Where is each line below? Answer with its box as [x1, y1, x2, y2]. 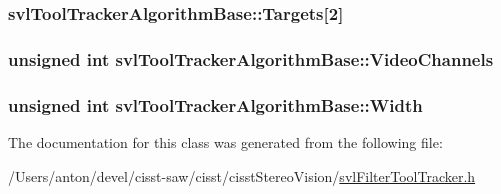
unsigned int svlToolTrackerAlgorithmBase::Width [8, 92, 423, 117]
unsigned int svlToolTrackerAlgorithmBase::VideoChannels [8, 46, 494, 71]
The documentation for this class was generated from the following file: [8, 131, 443, 152]
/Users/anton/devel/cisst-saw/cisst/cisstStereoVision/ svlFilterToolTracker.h [8, 165, 476, 186]
